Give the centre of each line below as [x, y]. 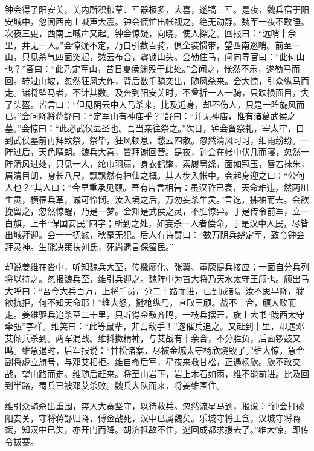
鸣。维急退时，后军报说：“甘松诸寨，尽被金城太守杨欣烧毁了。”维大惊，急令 [155, 350]
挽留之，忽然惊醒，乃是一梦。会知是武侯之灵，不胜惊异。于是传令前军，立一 [157, 211]
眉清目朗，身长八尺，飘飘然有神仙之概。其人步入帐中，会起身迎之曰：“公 [151, 175]
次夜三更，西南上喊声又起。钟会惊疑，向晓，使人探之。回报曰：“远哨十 [146, 33]
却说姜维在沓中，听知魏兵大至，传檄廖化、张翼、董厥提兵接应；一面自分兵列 [157, 267]
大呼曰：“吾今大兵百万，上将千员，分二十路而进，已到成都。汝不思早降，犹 [155, 290]
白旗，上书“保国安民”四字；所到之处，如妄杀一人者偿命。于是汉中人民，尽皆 [157, 222]
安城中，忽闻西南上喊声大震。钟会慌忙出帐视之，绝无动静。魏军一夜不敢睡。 [157, 21]
